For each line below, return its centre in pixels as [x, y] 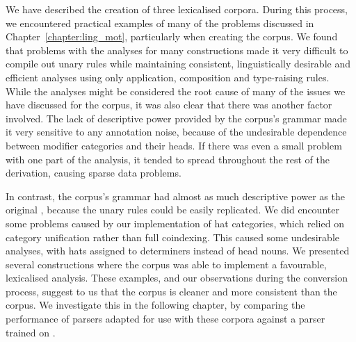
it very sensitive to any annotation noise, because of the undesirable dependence [176, 132]
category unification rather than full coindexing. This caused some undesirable [173, 237]
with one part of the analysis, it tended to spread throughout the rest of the [168, 159]
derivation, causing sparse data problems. [94, 173]
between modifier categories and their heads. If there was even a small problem [174, 145]
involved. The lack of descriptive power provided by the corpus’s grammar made [176, 118]
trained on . [31, 332]
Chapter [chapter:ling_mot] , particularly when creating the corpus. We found [172, 36]
